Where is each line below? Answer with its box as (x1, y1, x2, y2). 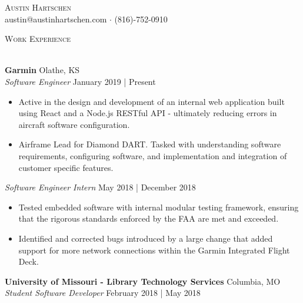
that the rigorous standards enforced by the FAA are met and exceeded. (18, 212, 279, 225)
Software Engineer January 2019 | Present (5, 75, 156, 87)
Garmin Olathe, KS (5, 64, 80, 76)
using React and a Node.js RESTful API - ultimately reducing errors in (18, 107, 277, 119)
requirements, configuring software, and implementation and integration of (18, 149, 287, 162)
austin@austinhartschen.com (5, 12, 107, 25)
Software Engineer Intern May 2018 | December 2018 (5, 181, 196, 193)
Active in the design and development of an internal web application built (18, 95, 285, 107)
